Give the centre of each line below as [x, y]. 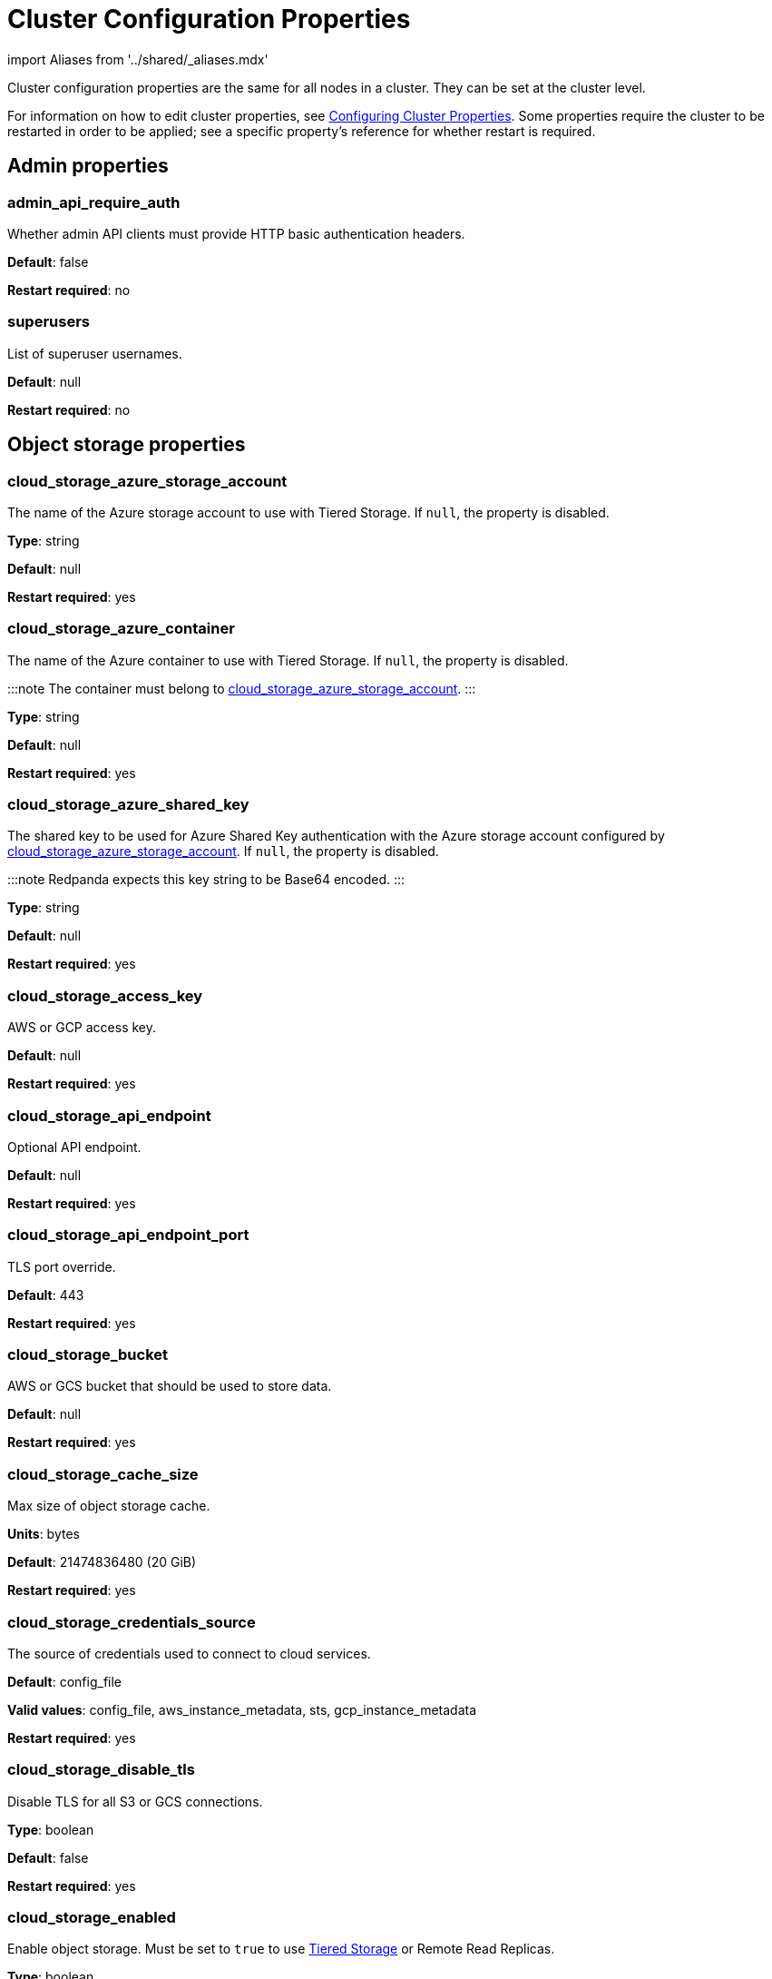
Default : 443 [46, 1295]
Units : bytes [44, 1534]
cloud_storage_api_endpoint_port [128, 1235]
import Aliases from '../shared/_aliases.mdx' [138, 59]
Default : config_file [65, 1681]
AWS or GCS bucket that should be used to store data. [170, 1386]
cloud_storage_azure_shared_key [128, 805]
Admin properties [88, 166]
